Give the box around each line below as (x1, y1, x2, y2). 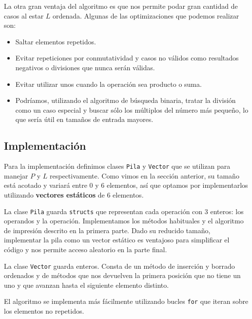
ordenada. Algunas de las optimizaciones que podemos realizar (53, 10, 239, 20)
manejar (4, 170, 28, 180)
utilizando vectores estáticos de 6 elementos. (4, 189, 144, 199)
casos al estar (4, 10, 44, 20)
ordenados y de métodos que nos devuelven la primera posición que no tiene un (4, 270, 241, 280)
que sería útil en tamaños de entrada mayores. (15, 114, 154, 124)
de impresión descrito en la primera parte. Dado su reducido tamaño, (4, 225, 211, 235)
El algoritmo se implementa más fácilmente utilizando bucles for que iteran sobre (4, 296, 249, 306)
